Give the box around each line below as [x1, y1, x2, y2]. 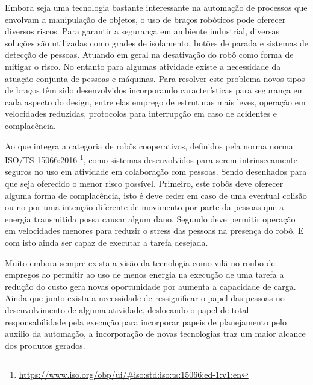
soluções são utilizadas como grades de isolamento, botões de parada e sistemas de [5, 36, 308, 49]
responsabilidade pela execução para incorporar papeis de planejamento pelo [5, 315, 287, 328]
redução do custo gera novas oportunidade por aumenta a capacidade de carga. [5, 280, 296, 292]
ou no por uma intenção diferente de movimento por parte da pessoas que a [5, 201, 284, 213]
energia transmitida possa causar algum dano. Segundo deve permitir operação [5, 212, 296, 225]
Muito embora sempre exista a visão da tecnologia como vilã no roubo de [5, 256, 275, 269]
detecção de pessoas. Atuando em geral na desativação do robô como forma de [5, 48, 294, 61]
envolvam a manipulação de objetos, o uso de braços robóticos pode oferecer [5, 13, 286, 25]
